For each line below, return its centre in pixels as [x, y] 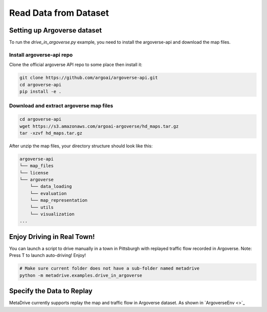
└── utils [42, 207]
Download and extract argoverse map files [61, 106]
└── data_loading [51, 187]
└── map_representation [59, 200]
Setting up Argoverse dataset [56, 30]
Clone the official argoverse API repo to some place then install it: [76, 65]
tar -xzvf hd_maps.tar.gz [51, 133]
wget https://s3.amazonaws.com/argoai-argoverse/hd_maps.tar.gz [99, 126]
